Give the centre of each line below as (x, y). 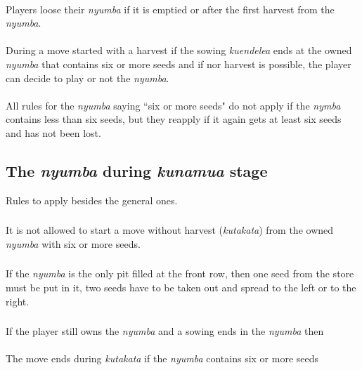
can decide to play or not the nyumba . (88, 78)
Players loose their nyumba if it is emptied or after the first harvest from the (170, 9)
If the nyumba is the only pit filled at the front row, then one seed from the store (180, 273)
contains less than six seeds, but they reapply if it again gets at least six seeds (174, 119)
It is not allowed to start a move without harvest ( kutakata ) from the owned (170, 230)
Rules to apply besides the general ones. (92, 200)
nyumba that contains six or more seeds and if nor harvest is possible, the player (179, 64)
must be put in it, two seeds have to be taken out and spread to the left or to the (181, 287)
